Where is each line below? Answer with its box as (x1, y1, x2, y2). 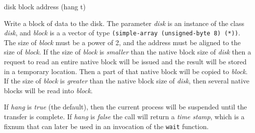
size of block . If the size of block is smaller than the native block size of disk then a (4, 47, 251, 57)
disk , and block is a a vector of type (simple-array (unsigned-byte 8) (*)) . (4, 27, 240, 38)
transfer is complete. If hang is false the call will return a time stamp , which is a (4, 111, 245, 121)
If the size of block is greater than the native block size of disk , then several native (4, 76, 250, 86)
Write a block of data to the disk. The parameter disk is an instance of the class (4, 18, 244, 28)
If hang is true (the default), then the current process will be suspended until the (4, 102, 247, 112)
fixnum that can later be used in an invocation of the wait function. (4, 121, 209, 131)
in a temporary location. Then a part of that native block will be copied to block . (4, 66, 248, 76)
